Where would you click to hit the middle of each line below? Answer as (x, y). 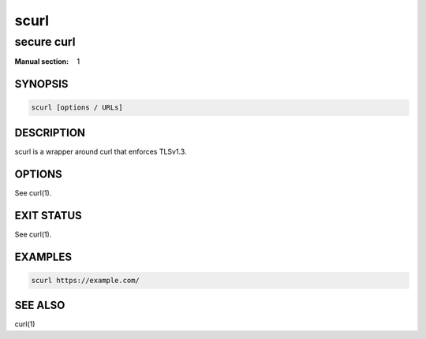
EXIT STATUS (48, 216)
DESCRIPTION (50, 133)
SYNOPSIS (41, 84)
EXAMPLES (43, 257)
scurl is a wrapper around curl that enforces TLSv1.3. (101, 151)
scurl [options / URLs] (77, 108)
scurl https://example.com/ (85, 280)
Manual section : (42, 61)
